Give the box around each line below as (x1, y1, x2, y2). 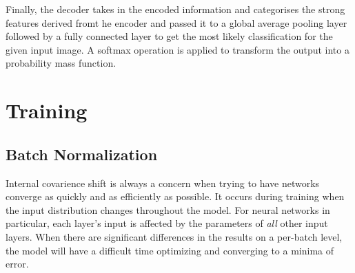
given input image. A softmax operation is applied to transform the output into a (6, 42, 349, 56)
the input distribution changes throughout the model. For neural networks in (6, 202, 330, 217)
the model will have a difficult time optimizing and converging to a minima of (6, 243, 334, 257)
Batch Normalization (6, 143, 158, 164)
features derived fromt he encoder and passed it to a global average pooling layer (6, 15, 347, 30)
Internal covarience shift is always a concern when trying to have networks (6, 175, 320, 190)
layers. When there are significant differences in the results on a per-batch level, (6, 229, 343, 243)
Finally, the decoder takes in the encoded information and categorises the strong (6, 2, 345, 16)
